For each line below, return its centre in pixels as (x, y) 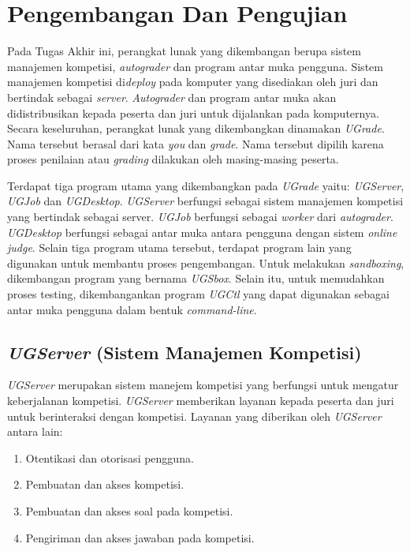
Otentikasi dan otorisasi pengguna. (110, 457)
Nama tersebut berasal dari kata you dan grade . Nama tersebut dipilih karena (196, 143)
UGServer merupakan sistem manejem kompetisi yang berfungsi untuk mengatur (203, 385)
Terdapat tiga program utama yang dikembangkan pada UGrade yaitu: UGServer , (206, 185)
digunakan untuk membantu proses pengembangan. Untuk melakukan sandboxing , (206, 262)
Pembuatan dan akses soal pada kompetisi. (129, 510)
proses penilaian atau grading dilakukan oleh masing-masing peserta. (173, 159)
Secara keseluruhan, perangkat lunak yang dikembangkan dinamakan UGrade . (196, 128)
